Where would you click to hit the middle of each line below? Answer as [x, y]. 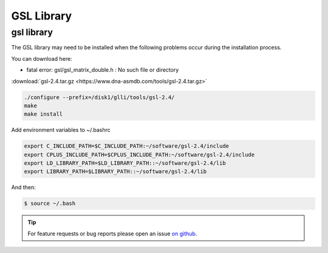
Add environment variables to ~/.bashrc [61, 130]
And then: [23, 187]
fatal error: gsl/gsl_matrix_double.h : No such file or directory [103, 70]
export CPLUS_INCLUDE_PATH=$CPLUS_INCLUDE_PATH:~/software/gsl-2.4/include [139, 154]
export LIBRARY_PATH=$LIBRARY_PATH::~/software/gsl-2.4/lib [115, 172]
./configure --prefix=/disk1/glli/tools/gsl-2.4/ [99, 97]
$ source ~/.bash [50, 203]
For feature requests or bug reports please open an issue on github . [112, 234]
